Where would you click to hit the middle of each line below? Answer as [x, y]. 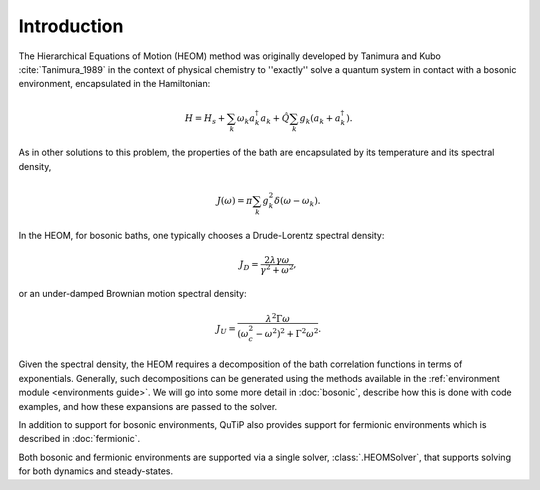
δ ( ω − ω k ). [297, 202]
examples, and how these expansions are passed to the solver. [148, 406]
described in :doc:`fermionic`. [79, 439]
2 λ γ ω [277, 259]
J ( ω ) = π [235, 200]
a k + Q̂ [275, 119]
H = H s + [205, 119]
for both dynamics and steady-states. [96, 471]
